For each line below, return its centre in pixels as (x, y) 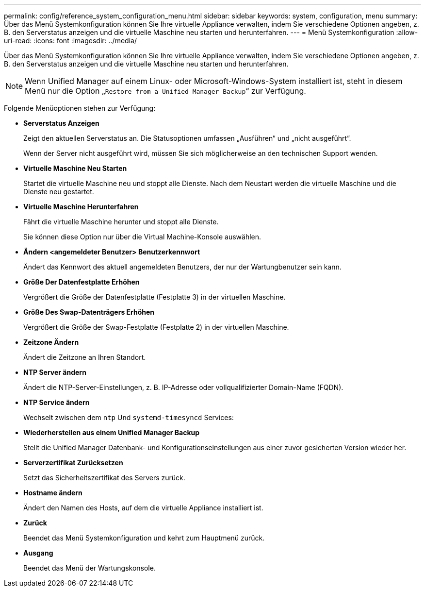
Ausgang (38, 553)
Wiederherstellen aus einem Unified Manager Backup (112, 432)
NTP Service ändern (57, 402)
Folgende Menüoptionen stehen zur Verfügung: (80, 108)
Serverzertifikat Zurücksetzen (73, 463)
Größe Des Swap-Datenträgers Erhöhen (89, 312)
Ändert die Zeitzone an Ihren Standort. (85, 357)
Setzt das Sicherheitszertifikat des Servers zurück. (104, 478)
